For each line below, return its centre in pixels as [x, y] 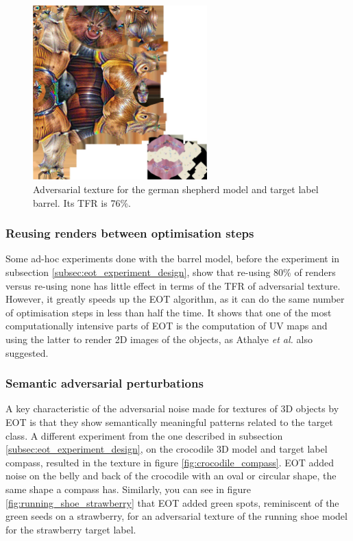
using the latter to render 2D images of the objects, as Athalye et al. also [159, 339]
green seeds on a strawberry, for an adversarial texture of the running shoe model [176, 516]
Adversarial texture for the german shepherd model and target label [176, 189]
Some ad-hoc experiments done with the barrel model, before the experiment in [173, 259]
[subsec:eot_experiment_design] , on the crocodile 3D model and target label [167, 449]
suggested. [27, 352]
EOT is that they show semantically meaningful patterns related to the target [169, 422]
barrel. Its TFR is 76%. [82, 202]
